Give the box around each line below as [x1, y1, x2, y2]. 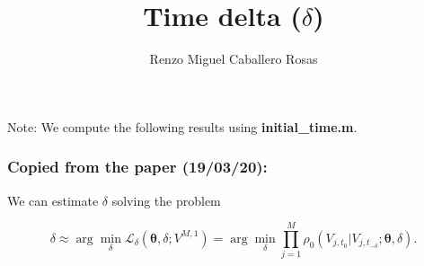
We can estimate [7, 191, 99, 209]
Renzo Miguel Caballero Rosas [149, 49, 318, 68]
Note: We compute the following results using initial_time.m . [7, 117, 358, 136]
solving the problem [111, 191, 221, 209]
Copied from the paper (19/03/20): [7, 155, 268, 178]
